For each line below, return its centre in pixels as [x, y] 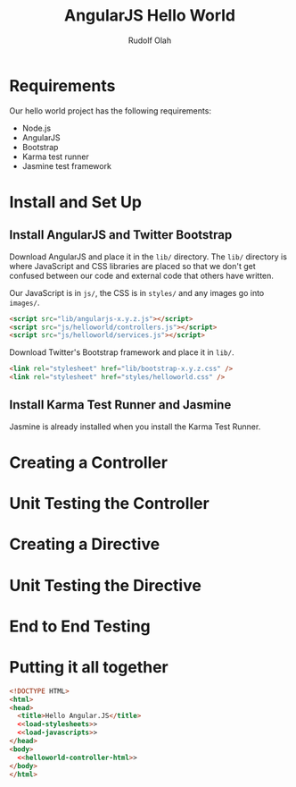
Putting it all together [89, 667]
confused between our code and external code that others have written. [142, 275]
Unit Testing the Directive [106, 585]
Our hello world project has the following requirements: [111, 110]
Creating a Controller [88, 463]
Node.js [37, 128]
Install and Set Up [76, 202]
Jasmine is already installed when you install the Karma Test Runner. [135, 427]
